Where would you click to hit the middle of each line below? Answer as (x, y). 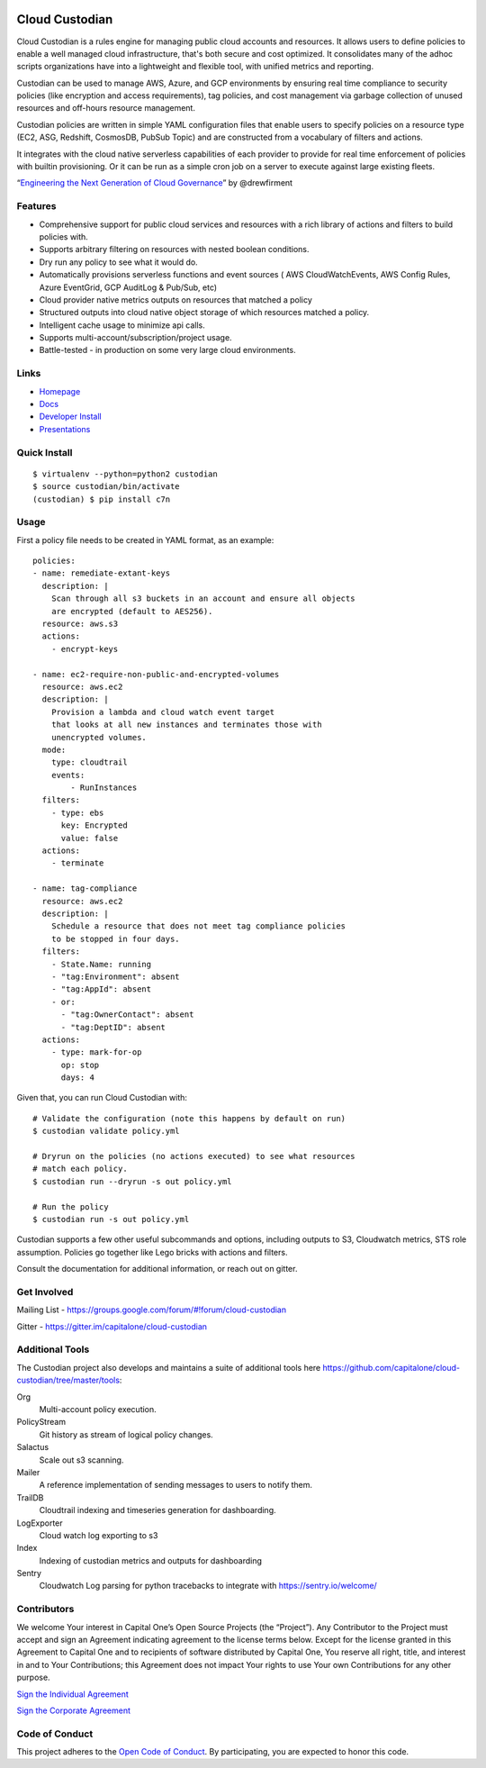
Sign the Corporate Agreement (73, 1710)
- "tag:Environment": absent (115, 976)
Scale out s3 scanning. (81, 1460)
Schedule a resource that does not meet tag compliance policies (198, 926)
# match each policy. (80, 1169)
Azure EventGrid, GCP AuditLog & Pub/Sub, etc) (128, 287)
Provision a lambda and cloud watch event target (162, 712)
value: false (90, 838)
